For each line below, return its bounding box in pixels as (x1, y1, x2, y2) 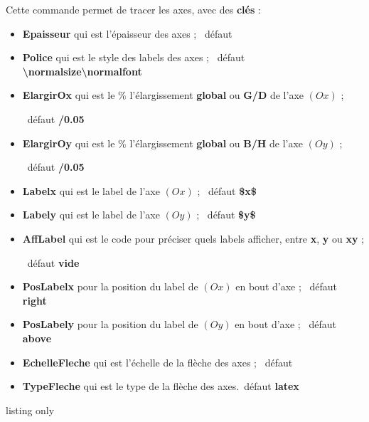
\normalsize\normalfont (22, 63, 142, 78)
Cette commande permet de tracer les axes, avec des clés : (6, 2, 261, 16)
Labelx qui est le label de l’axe (22, 183, 160, 198)
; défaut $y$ (196, 207, 256, 222)
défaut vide (27, 255, 80, 270)
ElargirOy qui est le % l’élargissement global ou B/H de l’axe (22, 135, 304, 150)
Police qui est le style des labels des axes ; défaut (22, 50, 245, 65)
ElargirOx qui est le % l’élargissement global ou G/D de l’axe (22, 88, 304, 102)
